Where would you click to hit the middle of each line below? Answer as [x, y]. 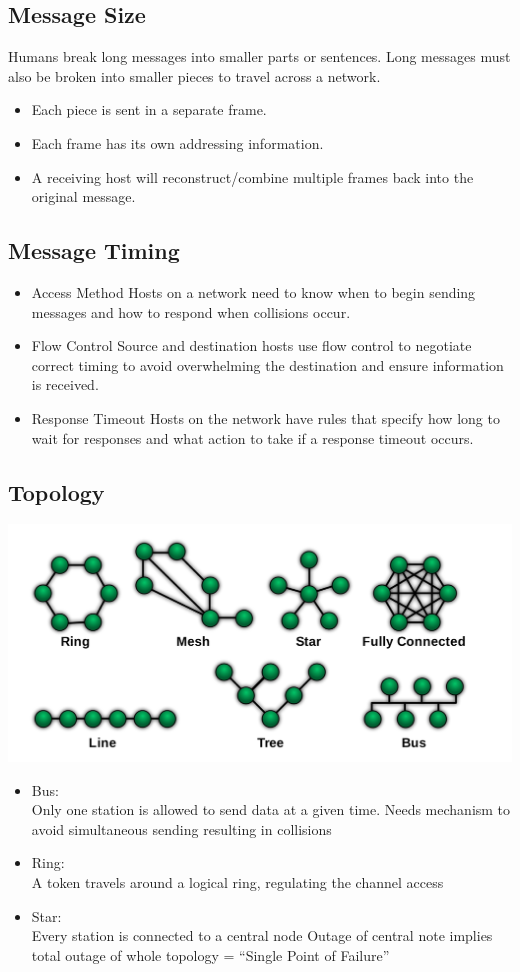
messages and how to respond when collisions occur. [191, 311]
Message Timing [94, 250]
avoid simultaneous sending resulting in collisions [181, 828]
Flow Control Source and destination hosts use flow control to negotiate [251, 345]
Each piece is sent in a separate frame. [149, 109]
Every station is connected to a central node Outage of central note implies [262, 935]
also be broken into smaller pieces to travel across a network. [194, 75]
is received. [65, 384]
